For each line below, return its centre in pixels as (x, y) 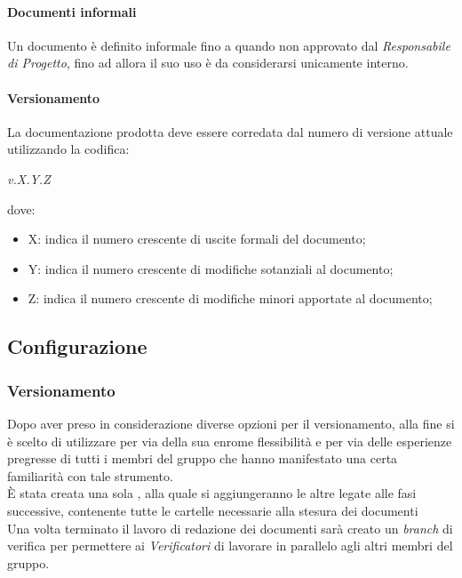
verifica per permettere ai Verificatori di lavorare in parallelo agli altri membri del (230, 546)
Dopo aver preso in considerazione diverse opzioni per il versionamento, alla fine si (231, 423)
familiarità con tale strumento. (90, 475)
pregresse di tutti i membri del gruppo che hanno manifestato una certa (203, 458)
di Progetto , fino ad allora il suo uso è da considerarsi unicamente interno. (208, 63)
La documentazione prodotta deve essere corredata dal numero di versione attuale (230, 131)
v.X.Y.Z (29, 178)
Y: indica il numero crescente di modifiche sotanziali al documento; (211, 268)
